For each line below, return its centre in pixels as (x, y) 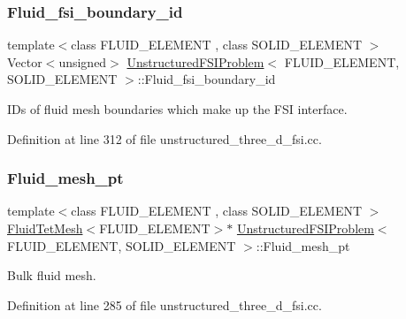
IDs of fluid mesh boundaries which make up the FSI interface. (177, 109)
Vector (25, 61)
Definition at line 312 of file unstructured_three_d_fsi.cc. (165, 138)
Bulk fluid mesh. (52, 275)
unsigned (83, 61)
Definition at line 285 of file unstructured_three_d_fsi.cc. (165, 304)
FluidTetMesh (45, 228)
